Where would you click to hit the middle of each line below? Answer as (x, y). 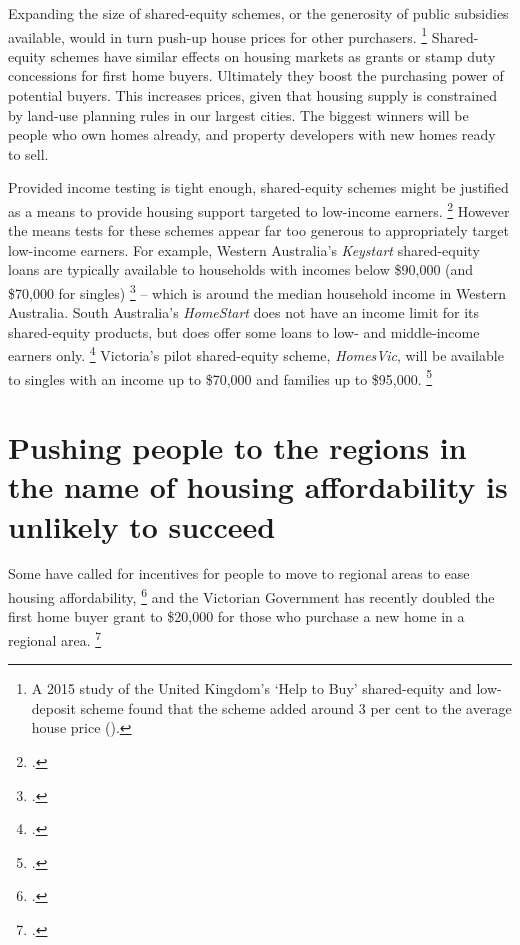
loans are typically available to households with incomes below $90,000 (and (241, 269)
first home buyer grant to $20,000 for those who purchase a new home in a (236, 616)
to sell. (28, 153)
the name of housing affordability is (258, 486)
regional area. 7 (55, 638)
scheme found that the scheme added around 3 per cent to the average (296, 707)
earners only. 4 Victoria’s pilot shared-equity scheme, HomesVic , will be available (256, 354)
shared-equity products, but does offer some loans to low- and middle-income (244, 331)
